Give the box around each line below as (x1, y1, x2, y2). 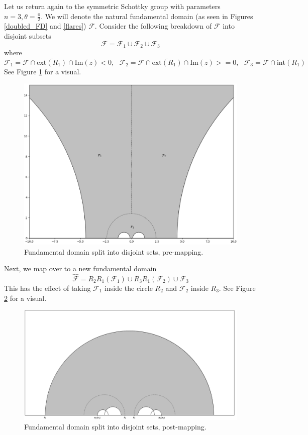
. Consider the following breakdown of (94, 21, 212, 31)
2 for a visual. (4, 292, 47, 303)
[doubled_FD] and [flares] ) (4, 21, 86, 31)
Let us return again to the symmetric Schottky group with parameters (4, 1, 221, 11)
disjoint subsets (4, 31, 51, 41)
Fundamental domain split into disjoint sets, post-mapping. (24, 421, 207, 432)
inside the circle (105, 282, 153, 293)
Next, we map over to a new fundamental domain (4, 263, 157, 274)
